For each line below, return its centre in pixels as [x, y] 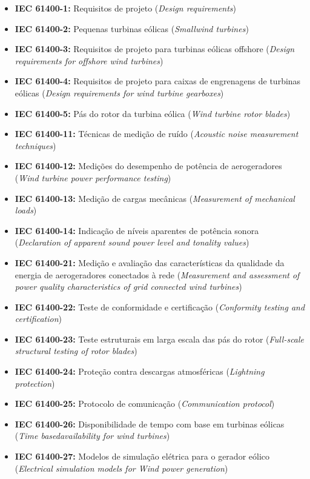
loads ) [26, 210]
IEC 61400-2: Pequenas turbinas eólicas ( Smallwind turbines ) [132, 28]
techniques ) [35, 145]
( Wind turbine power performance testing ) [93, 177]
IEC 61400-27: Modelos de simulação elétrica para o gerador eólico [142, 456]
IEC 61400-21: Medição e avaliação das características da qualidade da [150, 262]
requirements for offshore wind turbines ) [89, 60]
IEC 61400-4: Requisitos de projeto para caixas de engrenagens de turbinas [158, 81]
